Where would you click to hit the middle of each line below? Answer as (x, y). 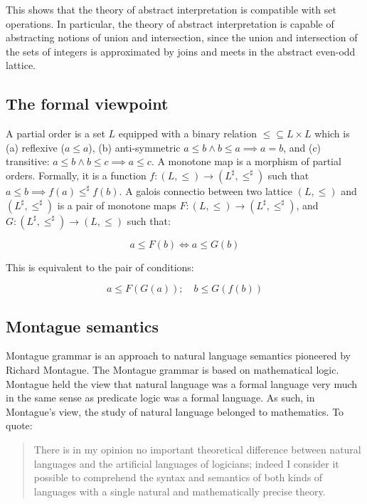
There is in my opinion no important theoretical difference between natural (197, 449)
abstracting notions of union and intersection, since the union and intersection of (182, 37)
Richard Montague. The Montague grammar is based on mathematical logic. (172, 369)
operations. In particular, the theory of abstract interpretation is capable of (170, 23)
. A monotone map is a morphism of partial (246, 161)
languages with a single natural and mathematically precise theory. (180, 491)
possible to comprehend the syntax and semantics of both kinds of (178, 477)
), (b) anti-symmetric (134, 147)
